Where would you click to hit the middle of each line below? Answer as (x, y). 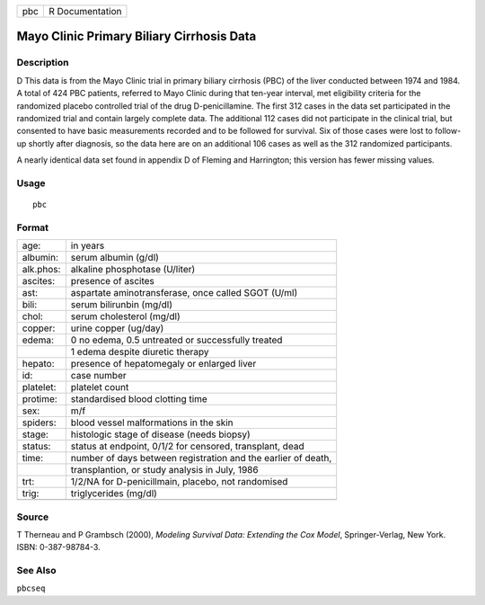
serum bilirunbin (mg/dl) (122, 305)
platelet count (100, 387)
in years (88, 245)
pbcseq (31, 588)
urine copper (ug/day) (117, 328)
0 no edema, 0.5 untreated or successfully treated (176, 340)
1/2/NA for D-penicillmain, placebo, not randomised (179, 482)
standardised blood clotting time (139, 399)
